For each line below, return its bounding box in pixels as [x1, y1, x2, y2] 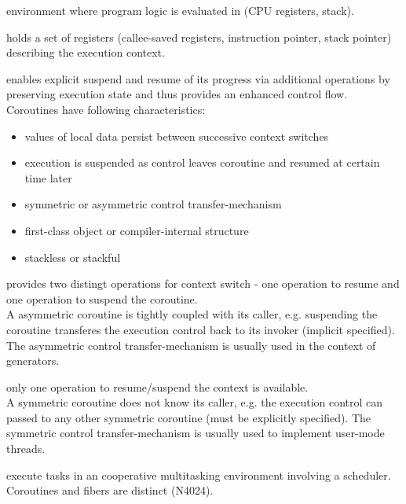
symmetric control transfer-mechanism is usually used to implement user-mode [6, 425, 385, 441]
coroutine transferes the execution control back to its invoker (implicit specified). [6, 321, 395, 337]
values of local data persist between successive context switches [24, 127, 329, 144]
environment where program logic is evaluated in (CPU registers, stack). [6, 2, 354, 18]
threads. [6, 440, 46, 457]
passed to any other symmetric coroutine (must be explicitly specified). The [6, 409, 371, 425]
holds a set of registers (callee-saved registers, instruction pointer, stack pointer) [6, 28, 392, 45]
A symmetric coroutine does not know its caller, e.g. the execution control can [6, 394, 383, 410]
